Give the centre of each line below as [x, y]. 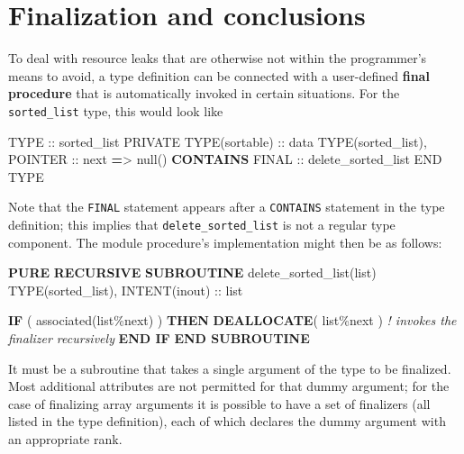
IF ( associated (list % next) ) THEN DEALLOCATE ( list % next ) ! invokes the [232, 320]
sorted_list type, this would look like [116, 110]
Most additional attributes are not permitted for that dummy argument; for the [229, 386]
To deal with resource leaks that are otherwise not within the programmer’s [218, 58]
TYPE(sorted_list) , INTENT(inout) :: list [126, 290]
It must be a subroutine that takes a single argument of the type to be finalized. [230, 368]
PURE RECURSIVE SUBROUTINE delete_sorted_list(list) [192, 272]
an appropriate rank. [65, 439]
